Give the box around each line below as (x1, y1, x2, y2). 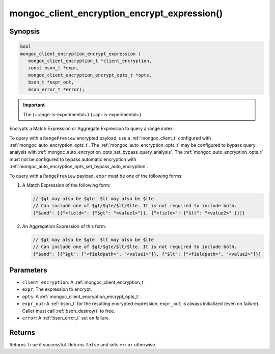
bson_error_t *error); (28, 87, 85, 92)
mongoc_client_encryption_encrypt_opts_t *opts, (28, 72, 152, 78)
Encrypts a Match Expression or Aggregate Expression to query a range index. (9, 125, 174, 132)
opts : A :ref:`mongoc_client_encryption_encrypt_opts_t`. (22, 293, 141, 299)
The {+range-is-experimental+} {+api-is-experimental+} (23, 111, 142, 117)
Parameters (9, 265, 47, 275)
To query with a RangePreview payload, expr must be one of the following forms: (9, 173, 183, 179)
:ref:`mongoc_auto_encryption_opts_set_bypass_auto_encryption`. (9, 164, 148, 170)
